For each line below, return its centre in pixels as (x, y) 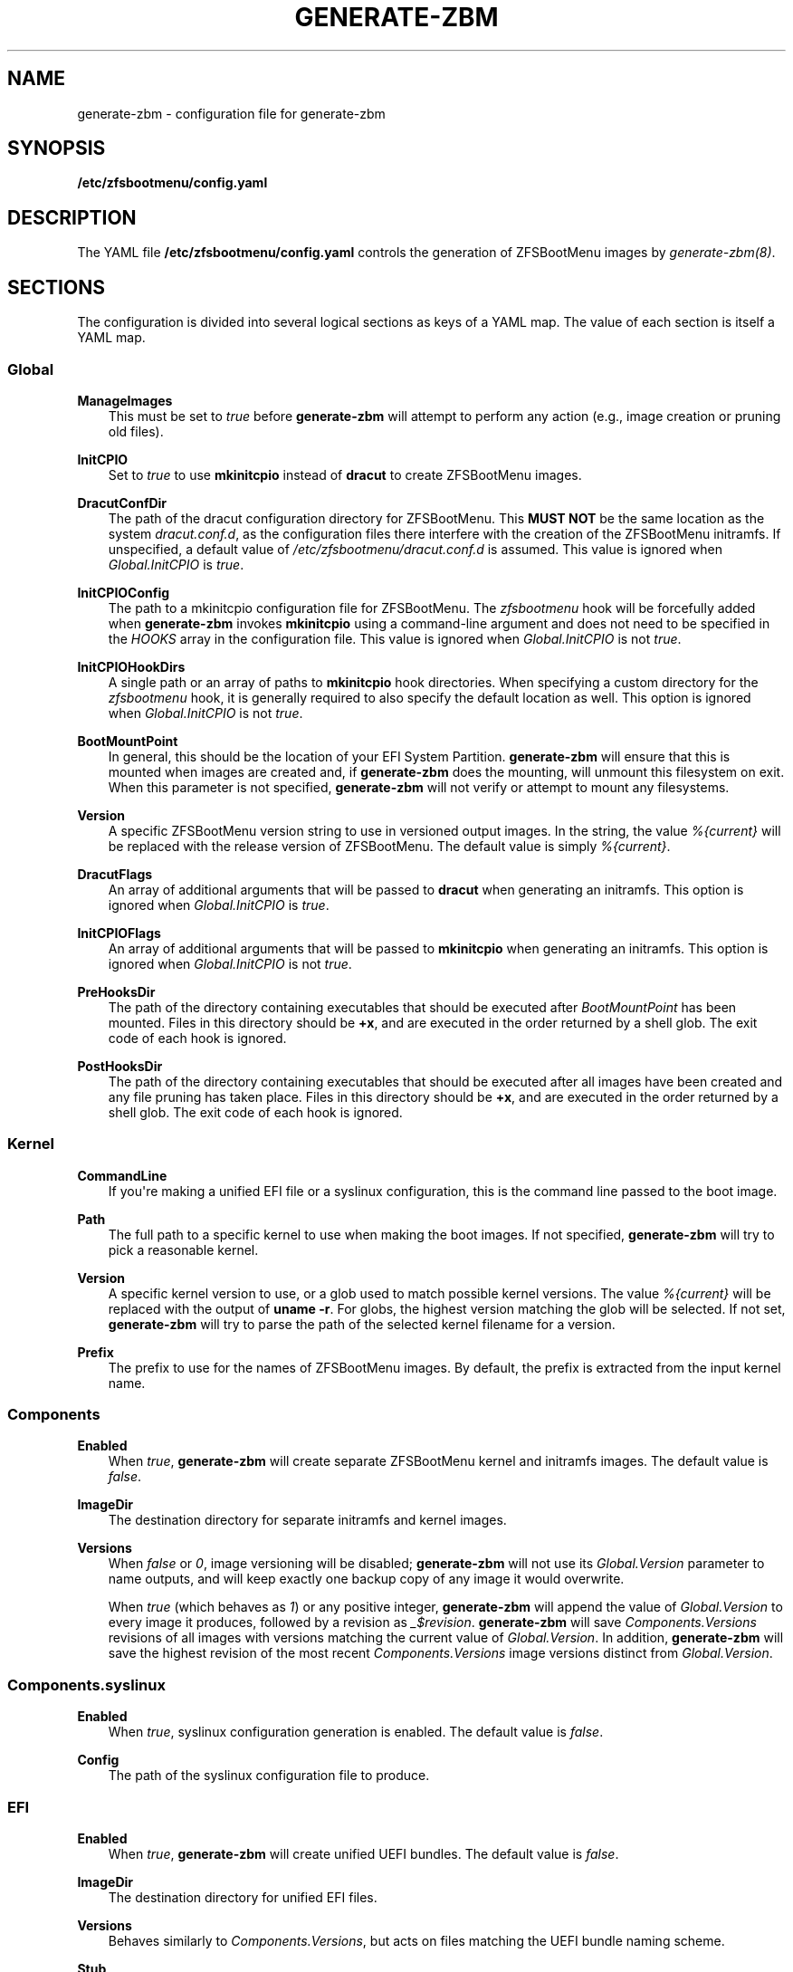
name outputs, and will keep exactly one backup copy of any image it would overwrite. (366, 1579)
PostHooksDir (120, 1066)
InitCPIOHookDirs (131, 666)
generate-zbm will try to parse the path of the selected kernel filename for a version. (362, 1324)
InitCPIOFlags (119, 933)
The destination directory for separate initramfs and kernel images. (307, 1520)
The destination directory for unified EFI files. (243, 1897)
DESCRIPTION (72, 217)
